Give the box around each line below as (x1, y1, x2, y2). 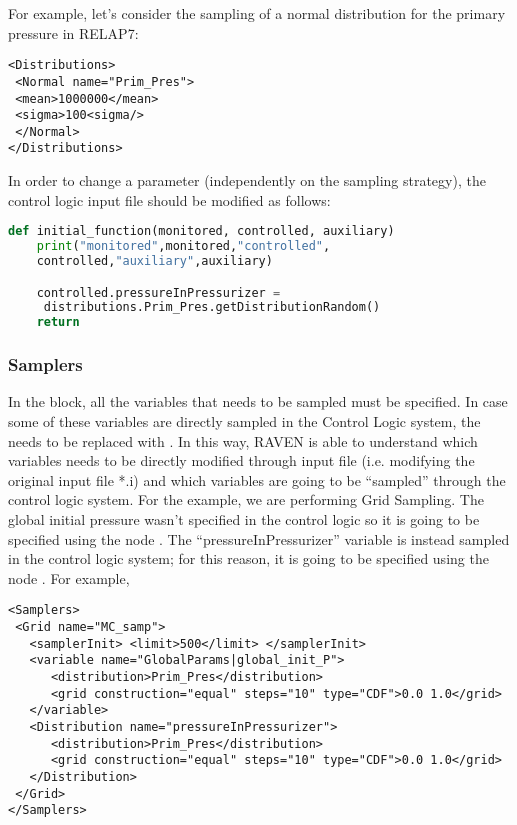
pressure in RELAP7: (8, 22, 139, 43)
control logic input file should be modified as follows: (8, 189, 331, 210)
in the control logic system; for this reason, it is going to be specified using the (8, 548, 489, 569)
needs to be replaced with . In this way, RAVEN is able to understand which (8, 430, 478, 451)
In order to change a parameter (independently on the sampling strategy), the (8, 170, 486, 191)
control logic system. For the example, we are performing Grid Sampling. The (8, 489, 484, 510)
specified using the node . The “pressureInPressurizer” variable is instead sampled (8, 528, 510, 549)
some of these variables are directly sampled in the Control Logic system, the (8, 411, 481, 432)
